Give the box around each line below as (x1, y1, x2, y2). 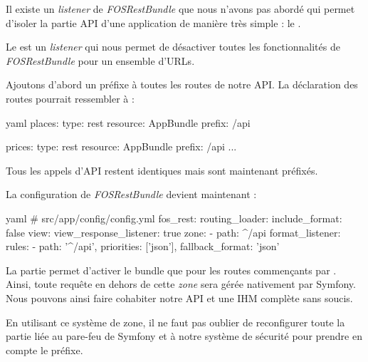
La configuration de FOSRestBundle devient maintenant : (6, 187, 257, 202)
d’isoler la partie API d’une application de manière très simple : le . (6, 15, 301, 30)
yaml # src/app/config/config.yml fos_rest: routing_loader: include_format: (6, 210, 342, 225)
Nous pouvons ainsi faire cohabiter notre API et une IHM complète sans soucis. (6, 290, 353, 305)
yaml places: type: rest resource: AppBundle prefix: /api (6, 115, 251, 130)
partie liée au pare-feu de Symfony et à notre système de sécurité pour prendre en (6, 329, 362, 343)
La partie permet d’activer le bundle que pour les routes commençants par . (6, 262, 337, 277)
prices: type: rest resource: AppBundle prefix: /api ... (6, 139, 237, 154)
